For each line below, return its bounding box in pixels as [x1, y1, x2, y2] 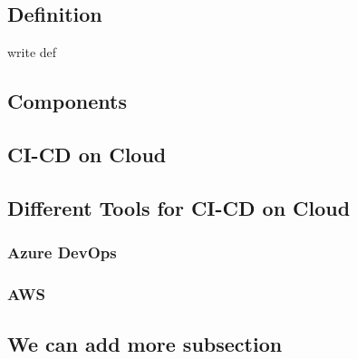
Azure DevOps [7, 241, 117, 264]
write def [7, 43, 57, 62]
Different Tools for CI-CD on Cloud [7, 193, 351, 221]
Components [7, 87, 127, 115]
